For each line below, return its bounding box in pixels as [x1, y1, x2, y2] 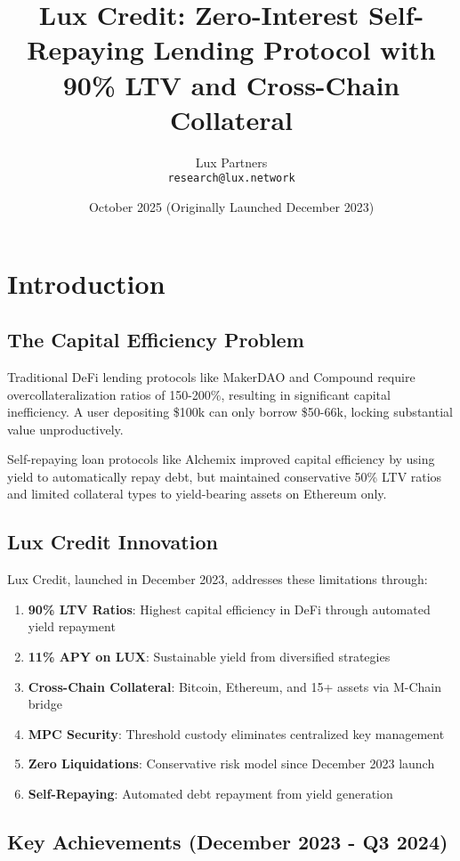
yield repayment [28, 617, 116, 636]
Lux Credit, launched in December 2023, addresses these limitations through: [7, 570, 428, 589]
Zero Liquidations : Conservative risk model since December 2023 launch [28, 754, 435, 773]
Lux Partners [195, 152, 268, 171]
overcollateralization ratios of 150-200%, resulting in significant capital [7, 385, 391, 403]
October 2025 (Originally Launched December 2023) [88, 197, 375, 215]
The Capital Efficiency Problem [7, 326, 304, 353]
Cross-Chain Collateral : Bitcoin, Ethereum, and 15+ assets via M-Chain [28, 677, 441, 695]
